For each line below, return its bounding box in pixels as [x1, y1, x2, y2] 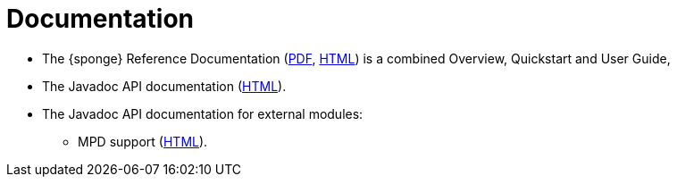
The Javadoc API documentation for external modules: [42, 105, 364, 121]
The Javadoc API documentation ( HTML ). [42, 78, 287, 94]
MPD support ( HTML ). [78, 133, 208, 149]
